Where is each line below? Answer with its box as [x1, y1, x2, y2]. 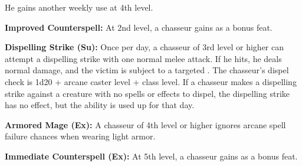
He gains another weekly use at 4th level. [5, 1, 153, 13]
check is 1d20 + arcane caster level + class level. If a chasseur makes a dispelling [5, 75, 297, 87]
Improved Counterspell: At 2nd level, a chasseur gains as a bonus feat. [5, 21, 273, 33]
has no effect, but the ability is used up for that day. [5, 99, 195, 111]
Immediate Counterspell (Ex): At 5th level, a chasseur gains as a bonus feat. [5, 149, 298, 162]
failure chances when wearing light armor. [5, 130, 156, 142]
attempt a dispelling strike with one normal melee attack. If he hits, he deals [5, 52, 282, 64]
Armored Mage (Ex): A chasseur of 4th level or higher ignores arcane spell [5, 118, 286, 131]
